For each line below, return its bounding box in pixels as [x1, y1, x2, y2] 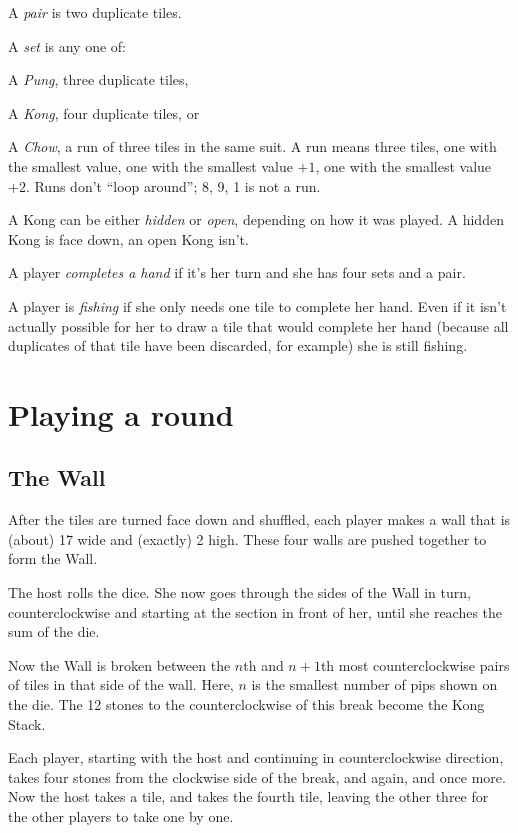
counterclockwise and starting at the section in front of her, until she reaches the [8, 601, 503, 622]
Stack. [8, 713, 46, 734]
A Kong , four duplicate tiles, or [8, 102, 200, 123]
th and [243, 654, 284, 675]
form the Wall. [8, 548, 98, 569]
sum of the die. [8, 621, 100, 642]
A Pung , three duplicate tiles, [8, 69, 189, 90]
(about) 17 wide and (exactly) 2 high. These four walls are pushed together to [8, 528, 487, 549]
